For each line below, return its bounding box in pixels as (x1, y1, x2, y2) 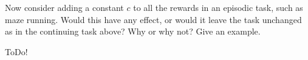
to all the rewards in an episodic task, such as (133, 1, 303, 13)
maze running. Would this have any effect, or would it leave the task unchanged (5, 13, 302, 25)
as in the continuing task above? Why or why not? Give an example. (5, 25, 261, 38)
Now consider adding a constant (5, 1, 124, 13)
